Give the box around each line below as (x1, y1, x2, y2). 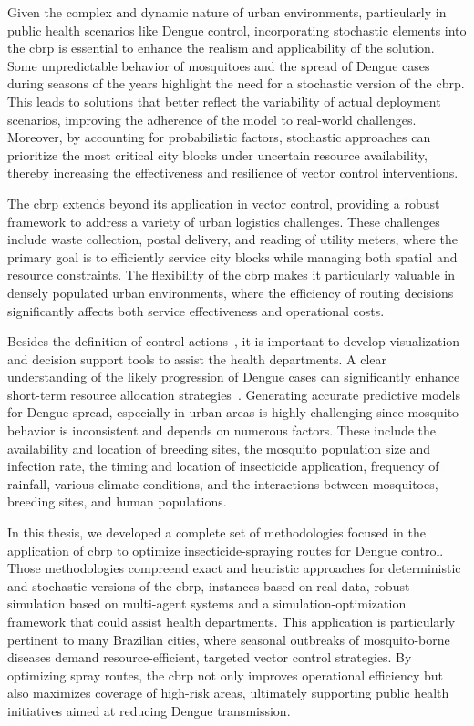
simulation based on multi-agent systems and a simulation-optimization (7, 594, 407, 613)
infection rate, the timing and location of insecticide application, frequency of (7, 456, 439, 475)
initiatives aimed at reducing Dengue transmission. (7, 700, 291, 720)
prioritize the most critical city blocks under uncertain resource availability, (7, 145, 428, 164)
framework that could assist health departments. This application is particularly (7, 612, 456, 630)
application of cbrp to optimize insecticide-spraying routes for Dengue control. (7, 540, 444, 559)
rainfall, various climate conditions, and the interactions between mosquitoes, (7, 474, 438, 493)
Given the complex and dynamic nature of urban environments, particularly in (7, 3, 447, 21)
